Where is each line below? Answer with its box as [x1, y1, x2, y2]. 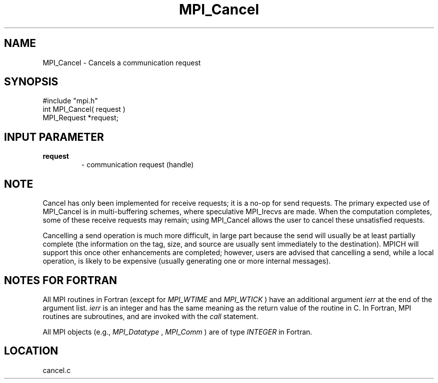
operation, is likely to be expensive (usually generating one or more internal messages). [42, 257, 331, 266]
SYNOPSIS [4, 75, 58, 88]
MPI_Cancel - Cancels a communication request [42, 58, 201, 67]
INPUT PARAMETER [4, 130, 104, 143]
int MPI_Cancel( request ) [42, 105, 125, 114]
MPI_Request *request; [42, 113, 118, 122]
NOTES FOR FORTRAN [4, 274, 117, 287]
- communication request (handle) [81, 160, 194, 169]
